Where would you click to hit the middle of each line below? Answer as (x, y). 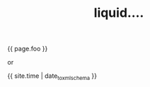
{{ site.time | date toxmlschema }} (52, 76)
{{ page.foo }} (28, 49)
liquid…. (119, 13)
